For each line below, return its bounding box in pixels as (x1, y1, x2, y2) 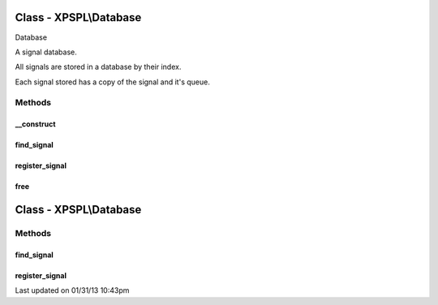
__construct (15, 119, 56, 129)
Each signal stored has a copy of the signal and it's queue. (15, 77, 210, 87)
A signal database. (15, 47, 77, 57)
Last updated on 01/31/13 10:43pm (15, 286, 130, 295)
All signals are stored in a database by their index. (15, 62, 182, 72)
